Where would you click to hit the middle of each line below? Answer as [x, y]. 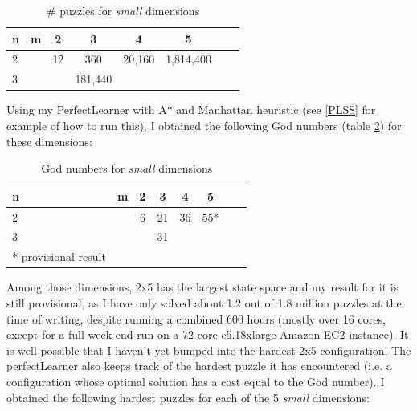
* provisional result [59, 256]
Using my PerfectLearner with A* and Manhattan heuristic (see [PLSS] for [191, 110]
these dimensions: [49, 141]
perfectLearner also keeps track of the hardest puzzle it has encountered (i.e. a [199, 366]
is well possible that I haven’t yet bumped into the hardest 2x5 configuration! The [209, 350]
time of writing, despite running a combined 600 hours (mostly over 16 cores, [196, 318]
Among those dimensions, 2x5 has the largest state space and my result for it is [202, 287]
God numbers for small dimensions [127, 168]
